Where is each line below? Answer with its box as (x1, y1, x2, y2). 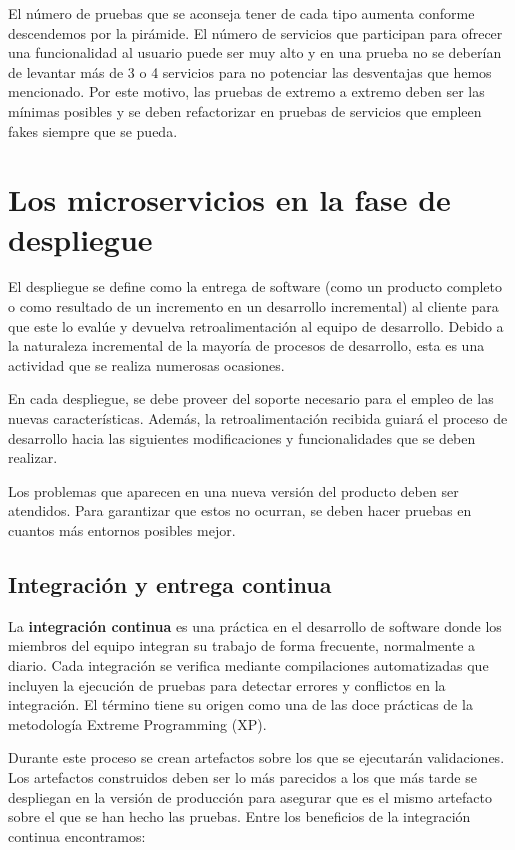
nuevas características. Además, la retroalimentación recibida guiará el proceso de (8, 408, 508, 429)
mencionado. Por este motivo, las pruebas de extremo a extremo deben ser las (8, 81, 485, 102)
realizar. (8, 447, 58, 468)
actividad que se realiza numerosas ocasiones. (8, 354, 285, 375)
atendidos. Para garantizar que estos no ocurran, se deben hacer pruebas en (8, 500, 472, 521)
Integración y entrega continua (8, 568, 332, 599)
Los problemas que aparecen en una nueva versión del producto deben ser (8, 480, 459, 501)
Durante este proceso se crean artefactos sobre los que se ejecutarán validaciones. (8, 747, 505, 768)
